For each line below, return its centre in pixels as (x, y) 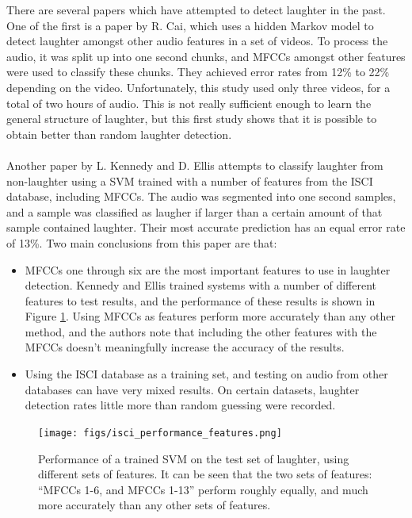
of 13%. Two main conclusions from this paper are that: (142, 242)
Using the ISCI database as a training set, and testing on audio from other (206, 374)
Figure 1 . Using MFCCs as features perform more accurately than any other (210, 316)
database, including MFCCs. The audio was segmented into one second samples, (201, 196)
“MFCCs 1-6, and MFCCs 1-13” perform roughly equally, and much (203, 489)
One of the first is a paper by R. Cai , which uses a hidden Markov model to (190, 25)
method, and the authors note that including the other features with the (201, 331)
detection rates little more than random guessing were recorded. (180, 405)
